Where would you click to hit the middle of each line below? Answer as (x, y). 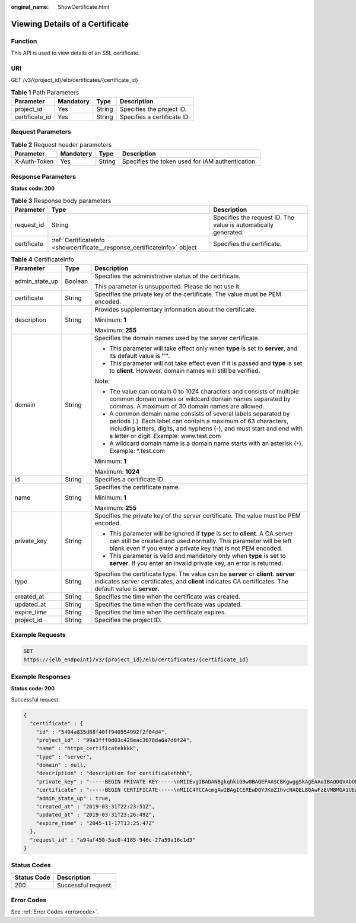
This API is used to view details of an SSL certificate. (75, 53)
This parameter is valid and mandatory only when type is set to (198, 556)
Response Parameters (44, 176)
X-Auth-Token (34, 161)
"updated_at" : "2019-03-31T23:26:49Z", (96, 815)
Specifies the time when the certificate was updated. (169, 604)
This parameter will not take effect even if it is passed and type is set (206, 363)
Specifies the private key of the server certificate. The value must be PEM (198, 516)
